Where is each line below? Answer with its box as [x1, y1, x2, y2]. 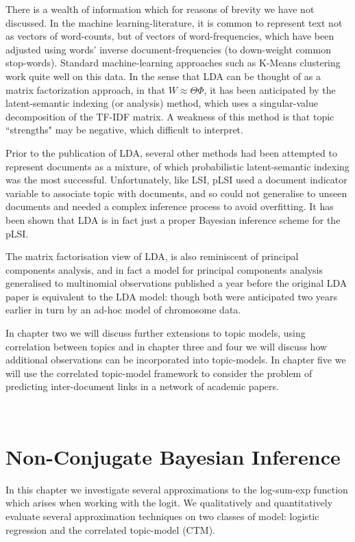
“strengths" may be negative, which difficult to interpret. [5, 122, 243, 137]
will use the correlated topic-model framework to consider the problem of [5, 365, 313, 380]
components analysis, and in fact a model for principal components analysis [5, 262, 323, 276]
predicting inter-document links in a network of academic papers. [5, 379, 279, 393]
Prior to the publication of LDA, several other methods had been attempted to [5, 145, 337, 159]
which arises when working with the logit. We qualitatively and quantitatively [5, 495, 333, 510]
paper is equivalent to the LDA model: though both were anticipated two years [5, 289, 338, 303]
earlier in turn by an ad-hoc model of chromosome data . [5, 302, 241, 317]
